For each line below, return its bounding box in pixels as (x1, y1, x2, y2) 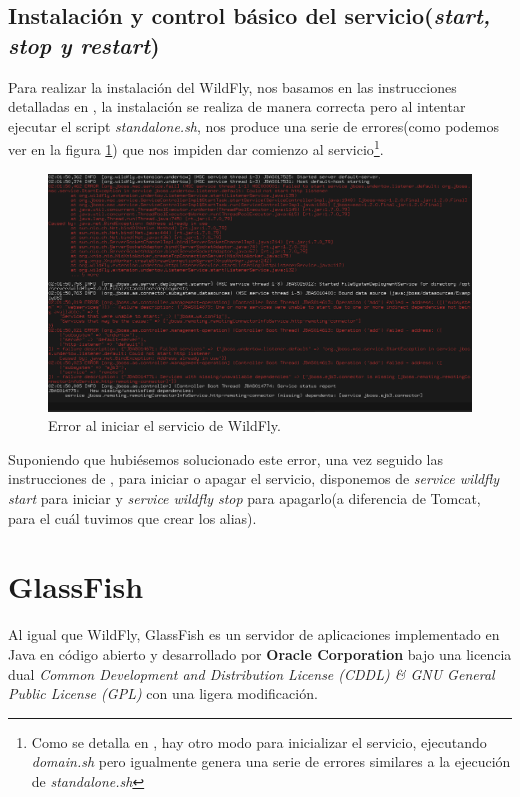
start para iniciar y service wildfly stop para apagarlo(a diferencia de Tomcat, (8, 488, 481, 509)
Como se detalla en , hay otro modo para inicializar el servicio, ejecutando (31, 731, 487, 752)
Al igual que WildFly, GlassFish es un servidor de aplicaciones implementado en (8, 624, 500, 645)
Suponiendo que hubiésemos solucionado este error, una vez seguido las (8, 448, 443, 469)
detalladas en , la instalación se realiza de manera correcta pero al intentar (8, 96, 466, 117)
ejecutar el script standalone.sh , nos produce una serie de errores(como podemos (8, 115, 499, 136)
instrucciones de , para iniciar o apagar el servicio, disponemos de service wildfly (8, 468, 500, 489)
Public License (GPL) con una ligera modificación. (8, 683, 318, 704)
